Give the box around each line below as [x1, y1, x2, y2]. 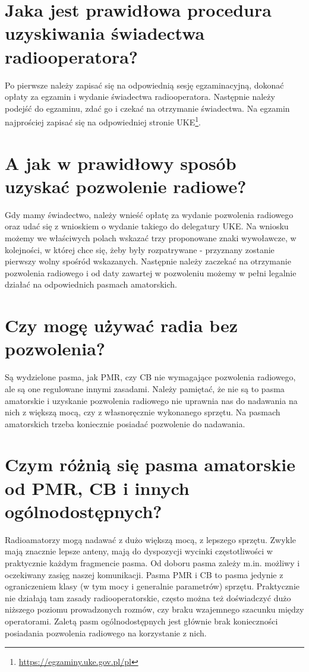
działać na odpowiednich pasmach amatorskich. [5, 278, 177, 291]
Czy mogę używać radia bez [5, 313, 238, 337]
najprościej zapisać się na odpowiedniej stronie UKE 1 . [5, 114, 201, 128]
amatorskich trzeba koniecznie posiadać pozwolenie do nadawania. [5, 417, 245, 430]
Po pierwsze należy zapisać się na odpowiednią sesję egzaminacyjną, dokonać [5, 78, 284, 91]
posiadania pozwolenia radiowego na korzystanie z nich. [5, 626, 207, 639]
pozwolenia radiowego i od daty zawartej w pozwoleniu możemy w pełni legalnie [5, 266, 297, 279]
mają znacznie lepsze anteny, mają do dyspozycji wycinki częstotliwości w [5, 545, 273, 557]
